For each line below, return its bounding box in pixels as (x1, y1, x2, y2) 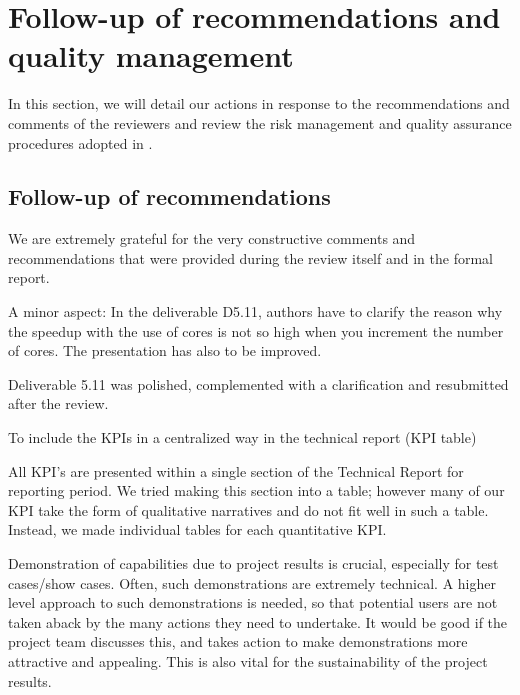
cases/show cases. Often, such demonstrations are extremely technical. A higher (8, 572, 496, 593)
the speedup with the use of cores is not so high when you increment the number (8, 320, 504, 341)
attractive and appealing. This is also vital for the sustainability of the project (8, 650, 488, 671)
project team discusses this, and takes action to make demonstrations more (8, 631, 468, 652)
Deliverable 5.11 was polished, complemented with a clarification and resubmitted (8, 373, 509, 394)
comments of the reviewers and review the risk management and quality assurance (8, 112, 512, 133)
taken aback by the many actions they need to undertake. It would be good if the (8, 611, 508, 632)
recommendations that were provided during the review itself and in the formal (8, 247, 493, 268)
